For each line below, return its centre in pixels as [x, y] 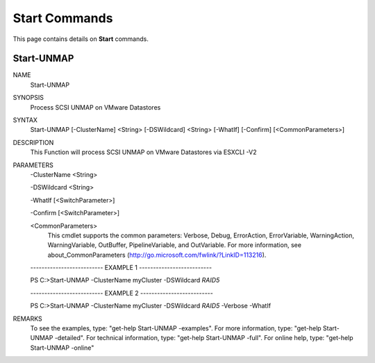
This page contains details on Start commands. [81, 39]
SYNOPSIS [28, 98]
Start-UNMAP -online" [62, 348]
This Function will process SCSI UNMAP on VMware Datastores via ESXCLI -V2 [143, 152]
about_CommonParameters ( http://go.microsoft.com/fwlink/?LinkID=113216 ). [157, 255]
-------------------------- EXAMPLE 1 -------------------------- [121, 268]
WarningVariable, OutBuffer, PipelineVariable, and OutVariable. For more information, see [175, 245]
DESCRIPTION [33, 142]
